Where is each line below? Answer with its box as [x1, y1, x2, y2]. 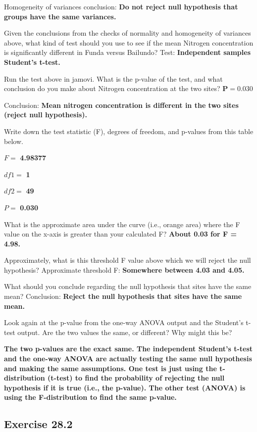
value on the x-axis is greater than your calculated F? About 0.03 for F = [4, 229, 237, 239]
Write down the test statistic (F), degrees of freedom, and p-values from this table [4, 126, 254, 136]
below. [4, 136, 23, 146]
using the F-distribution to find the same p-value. [4, 392, 177, 402]
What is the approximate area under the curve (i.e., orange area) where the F [4, 219, 240, 229]
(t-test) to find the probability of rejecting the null [48, 373, 225, 383]
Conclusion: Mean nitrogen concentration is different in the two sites [4, 99, 239, 110]
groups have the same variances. [4, 11, 116, 21]
